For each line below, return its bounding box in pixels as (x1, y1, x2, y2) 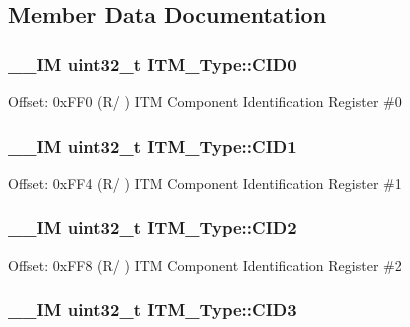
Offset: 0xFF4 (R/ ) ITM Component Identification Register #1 (8, 172, 402, 193)
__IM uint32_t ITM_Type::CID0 (8, 51, 297, 76)
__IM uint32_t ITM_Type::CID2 (8, 215, 297, 240)
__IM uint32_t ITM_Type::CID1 (8, 133, 297, 158)
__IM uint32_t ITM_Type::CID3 (8, 297, 297, 322)
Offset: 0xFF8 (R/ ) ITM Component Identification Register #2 (8, 254, 402, 275)
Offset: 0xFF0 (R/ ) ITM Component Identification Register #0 (8, 91, 402, 111)
